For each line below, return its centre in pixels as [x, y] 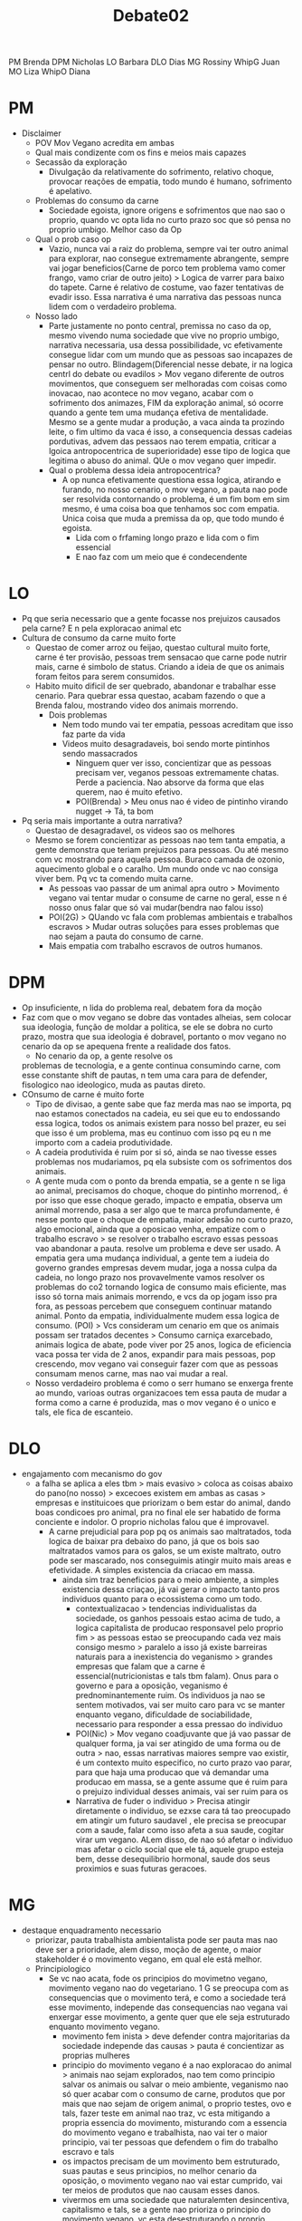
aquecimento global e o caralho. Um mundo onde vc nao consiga [156, 869]
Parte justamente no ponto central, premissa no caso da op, [160, 326]
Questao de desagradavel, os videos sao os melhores [135, 831]
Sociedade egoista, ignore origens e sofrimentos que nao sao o [167, 210]
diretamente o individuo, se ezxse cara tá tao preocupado [183, 1811]
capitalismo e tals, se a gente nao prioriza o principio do [166, 2209]
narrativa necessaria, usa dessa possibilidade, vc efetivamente [165, 345]
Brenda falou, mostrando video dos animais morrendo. [137, 705]
